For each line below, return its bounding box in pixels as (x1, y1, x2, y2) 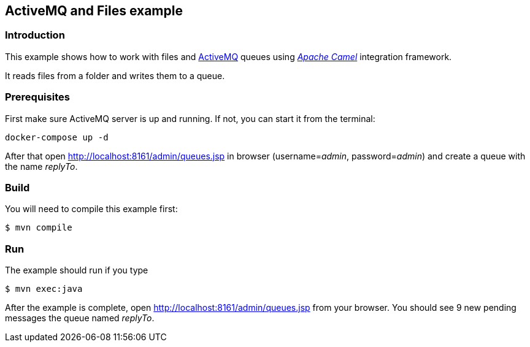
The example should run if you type (5, 265, 148, 276)
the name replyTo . (5, 161, 78, 172)
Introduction (5, 29, 65, 42)
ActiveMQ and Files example (5, 3, 183, 18)
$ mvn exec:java (5, 284, 83, 294)
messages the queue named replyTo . (5, 313, 155, 324)
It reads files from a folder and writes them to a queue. (5, 70, 225, 81)
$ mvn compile (5, 223, 72, 233)
